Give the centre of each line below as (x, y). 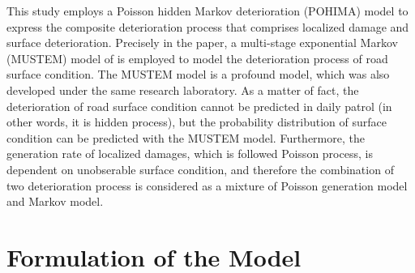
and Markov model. (55, 201)
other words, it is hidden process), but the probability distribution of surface (197, 122)
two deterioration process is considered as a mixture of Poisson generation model (207, 185)
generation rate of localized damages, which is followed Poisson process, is (190, 154)
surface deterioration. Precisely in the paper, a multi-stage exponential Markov (202, 43)
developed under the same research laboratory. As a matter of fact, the (183, 90)
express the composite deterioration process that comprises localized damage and (208, 26)
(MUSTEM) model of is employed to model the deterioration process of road (197, 58)
